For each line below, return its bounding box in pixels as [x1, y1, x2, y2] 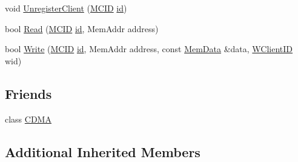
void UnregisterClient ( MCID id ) [5, 2, 127, 14]
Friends [5, 84, 52, 103]
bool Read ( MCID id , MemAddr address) [5, 22, 159, 35]
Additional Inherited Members [5, 142, 200, 161]
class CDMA [5, 112, 51, 125]
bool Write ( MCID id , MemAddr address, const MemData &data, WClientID [5, 42, 293, 55]
